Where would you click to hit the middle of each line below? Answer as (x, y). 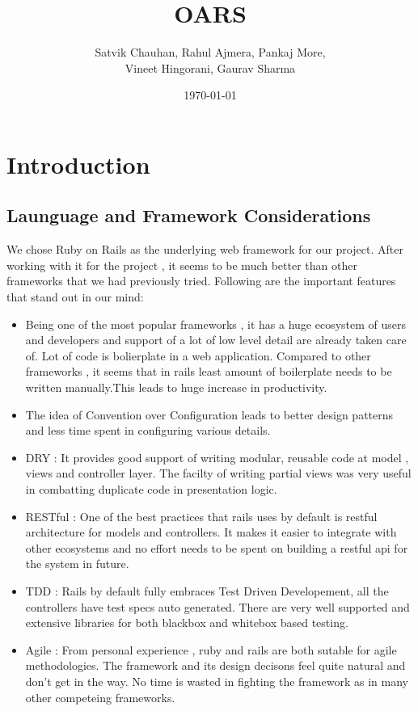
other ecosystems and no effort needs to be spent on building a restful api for (217, 547)
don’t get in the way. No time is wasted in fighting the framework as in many (217, 681)
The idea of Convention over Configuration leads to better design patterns (209, 414)
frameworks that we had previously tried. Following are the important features (201, 281)
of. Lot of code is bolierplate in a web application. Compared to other (198, 355)
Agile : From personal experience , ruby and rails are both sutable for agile (211, 649)
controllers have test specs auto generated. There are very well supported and (217, 606)
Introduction (78, 164)
